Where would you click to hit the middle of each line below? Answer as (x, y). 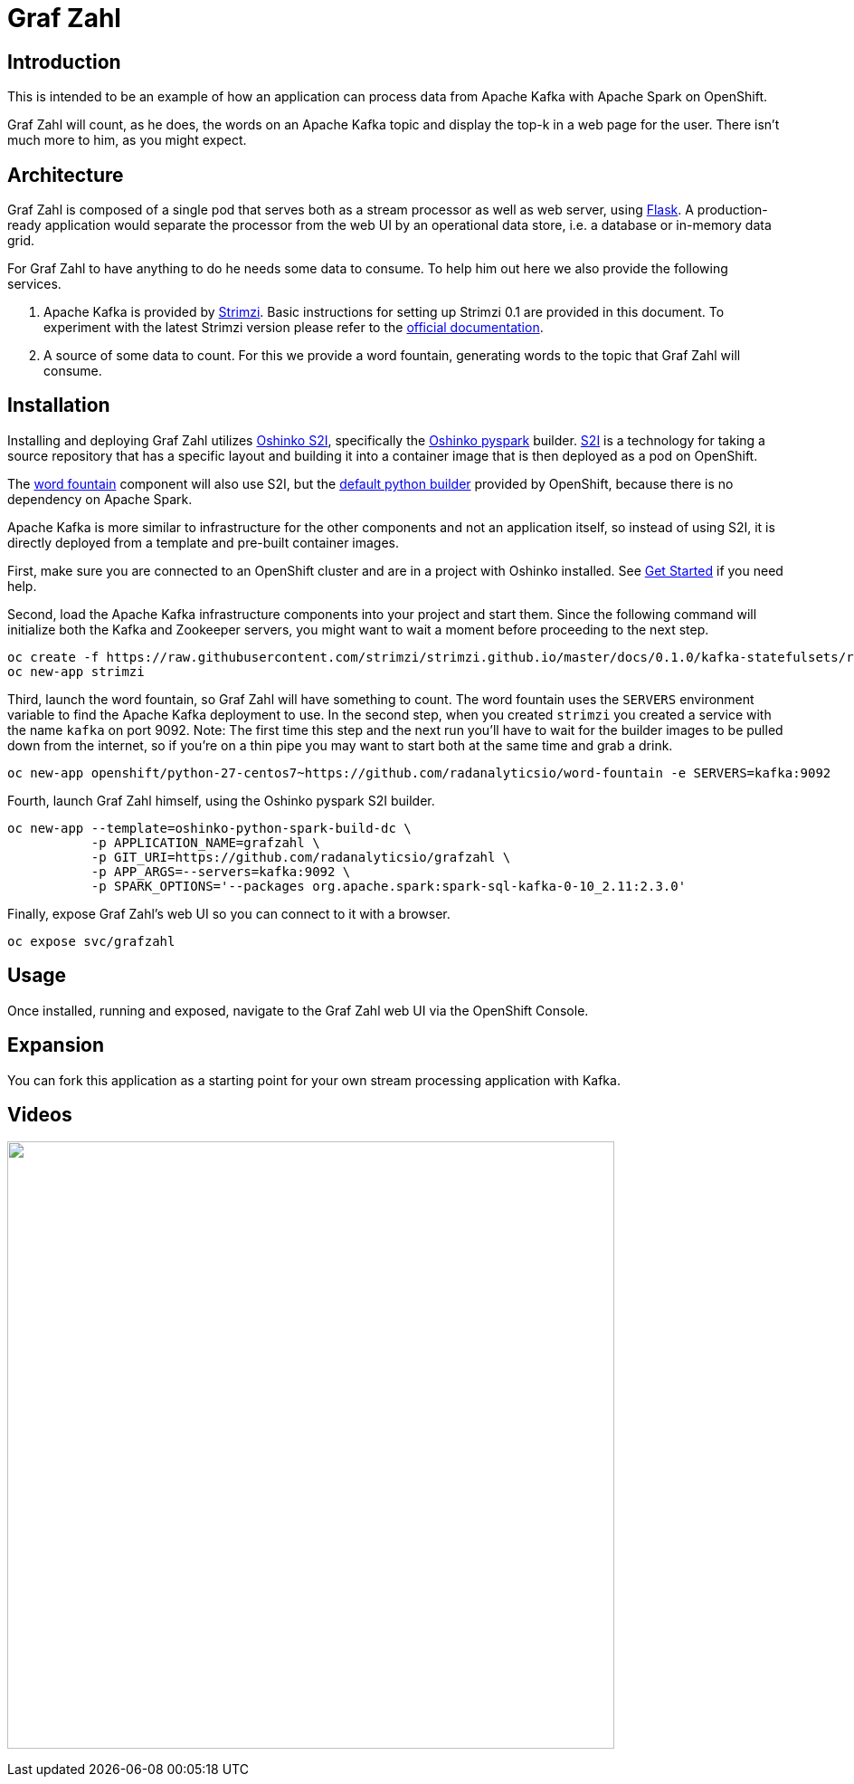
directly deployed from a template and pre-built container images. (204, 542)
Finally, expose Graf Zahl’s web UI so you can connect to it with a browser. (229, 913)
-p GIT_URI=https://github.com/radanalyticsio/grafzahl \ (301, 857)
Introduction (64, 62)
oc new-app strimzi (76, 671)
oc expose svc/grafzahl (91, 941)
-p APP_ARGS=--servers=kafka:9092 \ (221, 871)
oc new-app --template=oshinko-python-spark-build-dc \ (209, 828)
